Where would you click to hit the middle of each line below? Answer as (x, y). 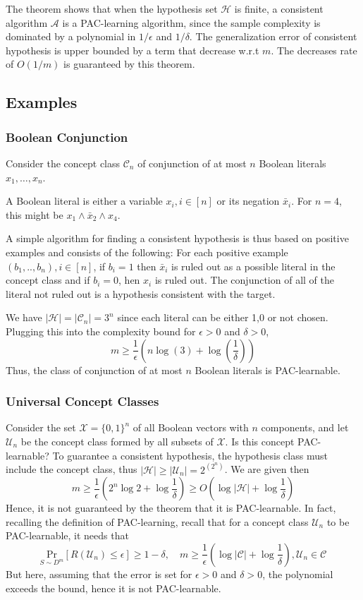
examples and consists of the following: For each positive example (147, 252)
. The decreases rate (314, 50)
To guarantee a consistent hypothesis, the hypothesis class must (190, 455)
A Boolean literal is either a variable (84, 201)
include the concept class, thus (72, 469)
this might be (35, 214)
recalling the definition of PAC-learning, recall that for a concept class (157, 521)
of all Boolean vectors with (191, 427)
